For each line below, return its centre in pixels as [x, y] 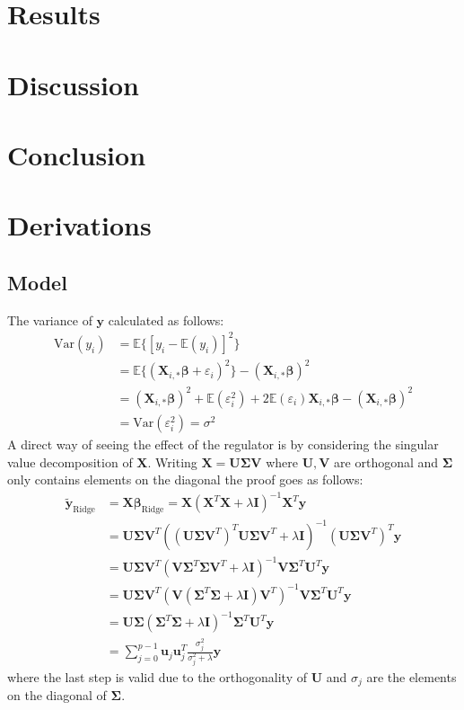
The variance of [50, 319]
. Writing [172, 461]
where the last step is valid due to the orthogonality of [157, 676]
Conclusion [77, 154]
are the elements [411, 676]
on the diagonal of [57, 695]
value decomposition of [70, 461]
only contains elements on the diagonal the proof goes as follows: [185, 479]
